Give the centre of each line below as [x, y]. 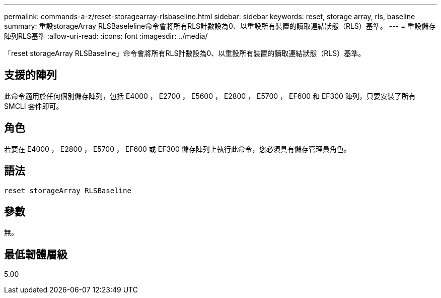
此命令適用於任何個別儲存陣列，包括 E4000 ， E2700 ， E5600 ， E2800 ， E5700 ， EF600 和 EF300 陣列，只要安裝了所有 [210, 96]
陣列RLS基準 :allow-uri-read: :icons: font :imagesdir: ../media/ [106, 36]
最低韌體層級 [36, 254]
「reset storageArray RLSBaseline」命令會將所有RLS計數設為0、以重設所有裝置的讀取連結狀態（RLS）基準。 [185, 53]
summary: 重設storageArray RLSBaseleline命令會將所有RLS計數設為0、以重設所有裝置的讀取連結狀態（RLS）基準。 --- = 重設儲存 [220, 26]
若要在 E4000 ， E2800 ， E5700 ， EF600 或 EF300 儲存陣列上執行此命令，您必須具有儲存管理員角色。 [177, 149]
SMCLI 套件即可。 [34, 106]
